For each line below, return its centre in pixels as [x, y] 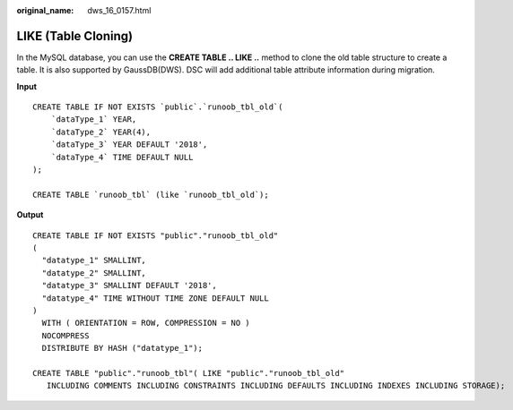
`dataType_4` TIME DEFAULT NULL [122, 157]
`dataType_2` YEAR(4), [101, 132]
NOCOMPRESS [65, 335]
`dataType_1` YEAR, [94, 120]
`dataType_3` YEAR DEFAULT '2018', [129, 145]
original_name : [45, 10]
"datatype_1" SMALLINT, [94, 261]
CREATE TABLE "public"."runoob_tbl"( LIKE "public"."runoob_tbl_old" [189, 373]
